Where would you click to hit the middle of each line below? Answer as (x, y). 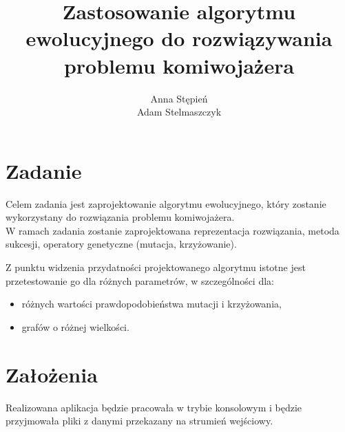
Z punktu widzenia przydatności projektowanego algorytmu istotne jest (156, 267)
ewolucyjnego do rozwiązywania (179, 38)
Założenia (52, 374)
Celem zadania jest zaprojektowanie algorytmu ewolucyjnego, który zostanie (166, 203)
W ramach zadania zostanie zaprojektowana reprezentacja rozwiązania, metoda (172, 230)
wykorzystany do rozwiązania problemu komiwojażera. (120, 217)
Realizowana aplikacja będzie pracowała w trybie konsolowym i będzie (154, 407)
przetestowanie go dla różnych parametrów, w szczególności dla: (140, 280)
